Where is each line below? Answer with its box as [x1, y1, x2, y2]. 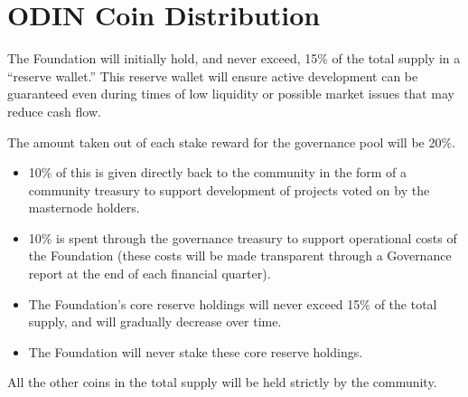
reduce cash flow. [7, 101, 101, 120]
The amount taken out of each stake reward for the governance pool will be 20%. [7, 132, 456, 151]
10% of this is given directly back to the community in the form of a [28, 163, 407, 182]
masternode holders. [28, 198, 140, 217]
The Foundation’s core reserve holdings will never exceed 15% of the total [28, 294, 437, 313]
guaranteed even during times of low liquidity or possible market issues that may [7, 84, 454, 103]
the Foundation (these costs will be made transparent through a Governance [28, 246, 452, 265]
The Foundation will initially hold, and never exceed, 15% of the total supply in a [7, 49, 461, 68]
